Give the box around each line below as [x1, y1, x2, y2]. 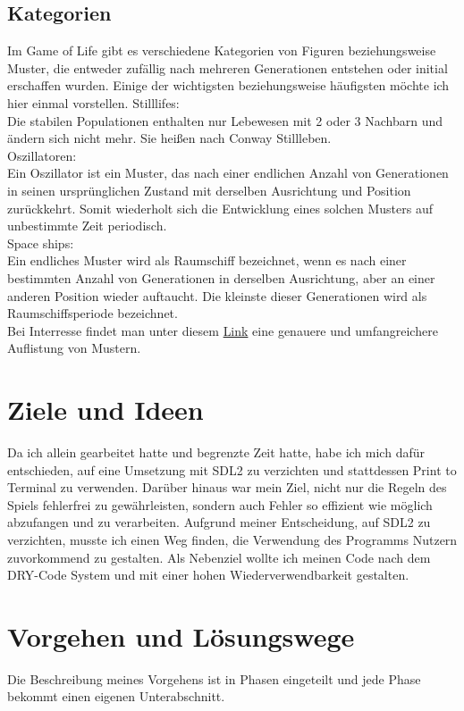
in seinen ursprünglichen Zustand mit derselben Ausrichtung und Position [7, 180, 411, 199]
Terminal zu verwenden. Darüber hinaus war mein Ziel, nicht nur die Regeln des [7, 478, 447, 497]
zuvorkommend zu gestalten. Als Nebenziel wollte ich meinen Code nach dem [7, 548, 431, 566]
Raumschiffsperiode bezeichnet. [7, 304, 178, 322]
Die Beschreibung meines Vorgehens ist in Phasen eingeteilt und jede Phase [7, 669, 421, 688]
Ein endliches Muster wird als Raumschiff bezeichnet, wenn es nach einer [7, 251, 407, 270]
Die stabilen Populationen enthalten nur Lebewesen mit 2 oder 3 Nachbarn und [7, 111, 443, 130]
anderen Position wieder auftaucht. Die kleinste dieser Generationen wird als [7, 286, 427, 305]
